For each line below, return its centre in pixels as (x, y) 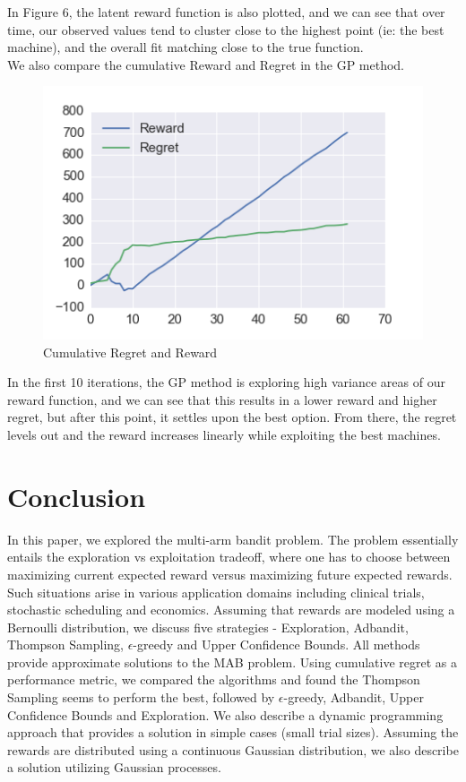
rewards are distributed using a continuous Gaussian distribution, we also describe (233, 749)
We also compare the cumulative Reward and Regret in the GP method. (206, 64)
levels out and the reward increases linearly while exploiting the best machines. (224, 434)
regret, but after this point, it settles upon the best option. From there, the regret (232, 417)
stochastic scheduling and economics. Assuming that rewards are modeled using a (231, 610)
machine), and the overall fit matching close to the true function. (186, 47)
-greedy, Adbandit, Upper (354, 697)
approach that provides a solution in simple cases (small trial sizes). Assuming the (233, 732)
